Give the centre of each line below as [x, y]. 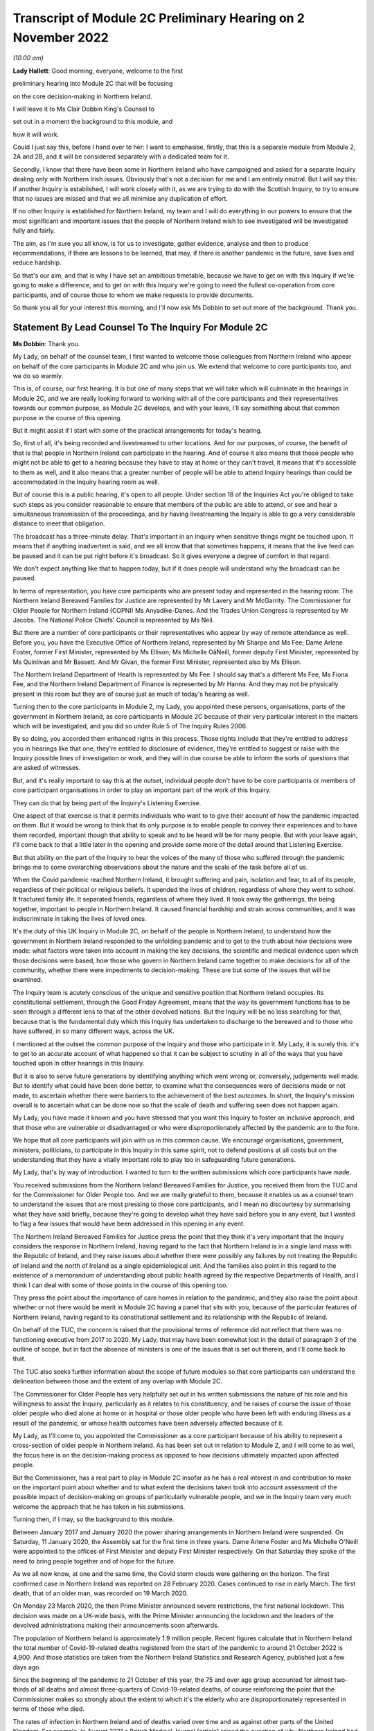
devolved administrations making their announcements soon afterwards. [116, 1625]
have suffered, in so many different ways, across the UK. [93, 1031]
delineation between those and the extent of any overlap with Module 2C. [118, 1381]
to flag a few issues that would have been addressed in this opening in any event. [129, 1224]
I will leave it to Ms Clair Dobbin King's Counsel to [84, 109]
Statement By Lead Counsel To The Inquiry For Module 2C [140, 327]
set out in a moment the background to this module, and [93, 122]
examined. [28, 980]
